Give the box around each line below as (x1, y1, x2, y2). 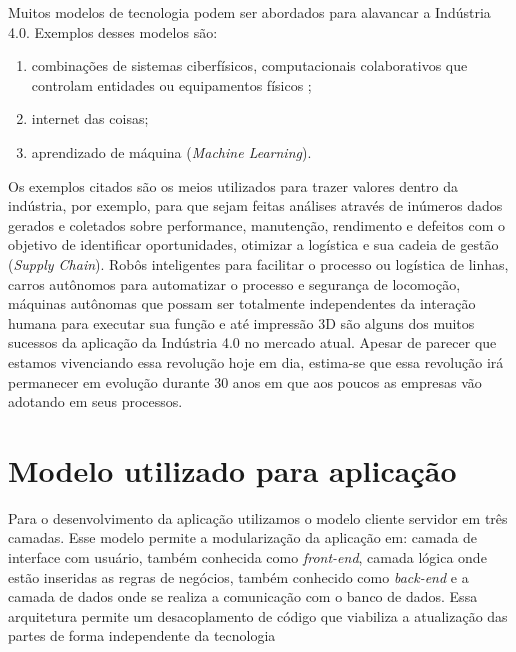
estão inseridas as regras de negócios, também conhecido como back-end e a (8, 566, 469, 587)
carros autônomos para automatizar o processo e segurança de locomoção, (8, 273, 461, 294)
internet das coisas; (31, 108, 149, 129)
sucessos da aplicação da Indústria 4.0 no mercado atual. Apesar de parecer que (8, 332, 497, 353)
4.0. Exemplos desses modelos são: (8, 21, 218, 42)
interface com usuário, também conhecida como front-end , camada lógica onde (8, 547, 487, 567)
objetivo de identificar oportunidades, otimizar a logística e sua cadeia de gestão (8, 234, 499, 255)
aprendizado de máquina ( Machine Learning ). (31, 141, 312, 162)
